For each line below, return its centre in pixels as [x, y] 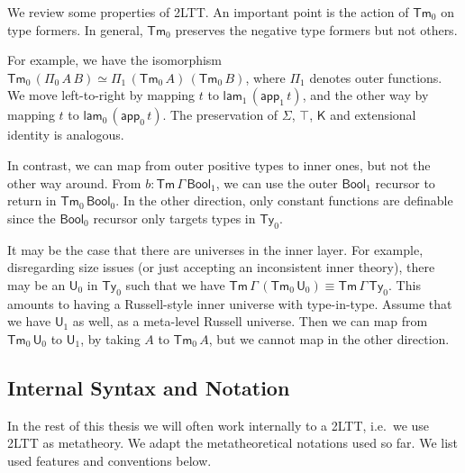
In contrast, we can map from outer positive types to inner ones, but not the [219, 164]
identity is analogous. [66, 135]
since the [32, 218]
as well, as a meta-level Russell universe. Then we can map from [250, 321]
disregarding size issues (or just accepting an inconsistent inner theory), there [221, 267]
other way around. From [74, 182]
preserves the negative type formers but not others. [316, 29]
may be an [36, 284]
